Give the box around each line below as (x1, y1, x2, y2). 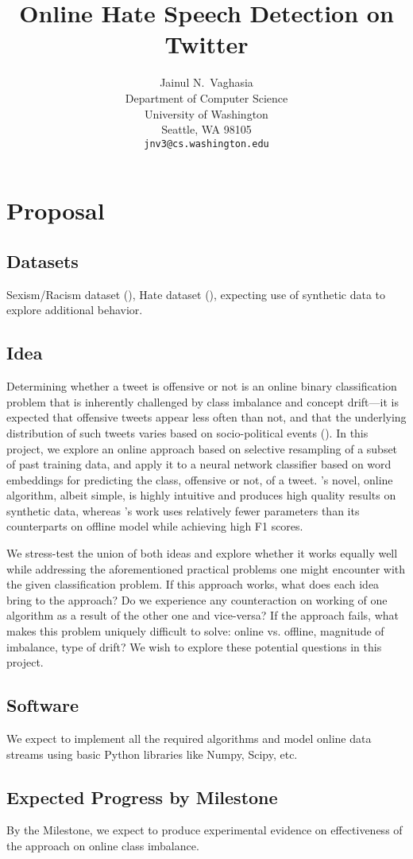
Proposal (6, 194, 105, 227)
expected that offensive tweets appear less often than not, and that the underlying (6, 409, 407, 426)
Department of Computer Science (125, 89, 288, 106)
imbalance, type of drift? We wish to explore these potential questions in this (6, 638, 382, 655)
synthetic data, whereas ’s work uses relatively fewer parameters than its (6, 502, 360, 519)
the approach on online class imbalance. (6, 838, 199, 853)
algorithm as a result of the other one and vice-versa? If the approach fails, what (6, 607, 399, 624)
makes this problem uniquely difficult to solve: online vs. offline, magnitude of (6, 623, 384, 639)
